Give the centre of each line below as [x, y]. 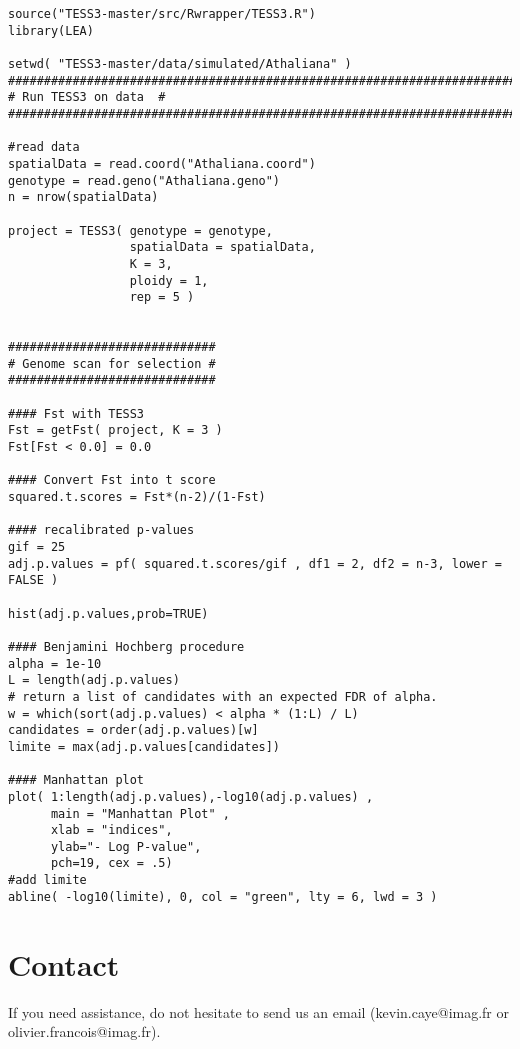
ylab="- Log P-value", [126, 846]
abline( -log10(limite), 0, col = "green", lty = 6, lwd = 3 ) [223, 896]
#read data [44, 147]
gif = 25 [37, 547]
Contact [64, 963]
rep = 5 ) [162, 297]
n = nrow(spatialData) [83, 197]
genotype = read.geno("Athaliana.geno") [144, 180]
